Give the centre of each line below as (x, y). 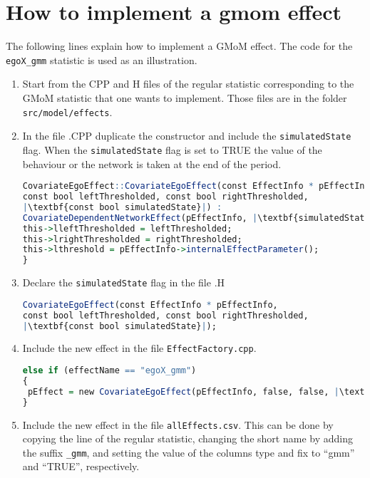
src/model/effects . (67, 111)
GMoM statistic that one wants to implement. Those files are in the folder (185, 97)
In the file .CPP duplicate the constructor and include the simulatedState (187, 136)
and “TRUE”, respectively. (81, 466)
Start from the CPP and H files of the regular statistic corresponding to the (188, 84)
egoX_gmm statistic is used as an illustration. (102, 59)
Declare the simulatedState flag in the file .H (124, 282)
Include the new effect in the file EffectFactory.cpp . (139, 348)
